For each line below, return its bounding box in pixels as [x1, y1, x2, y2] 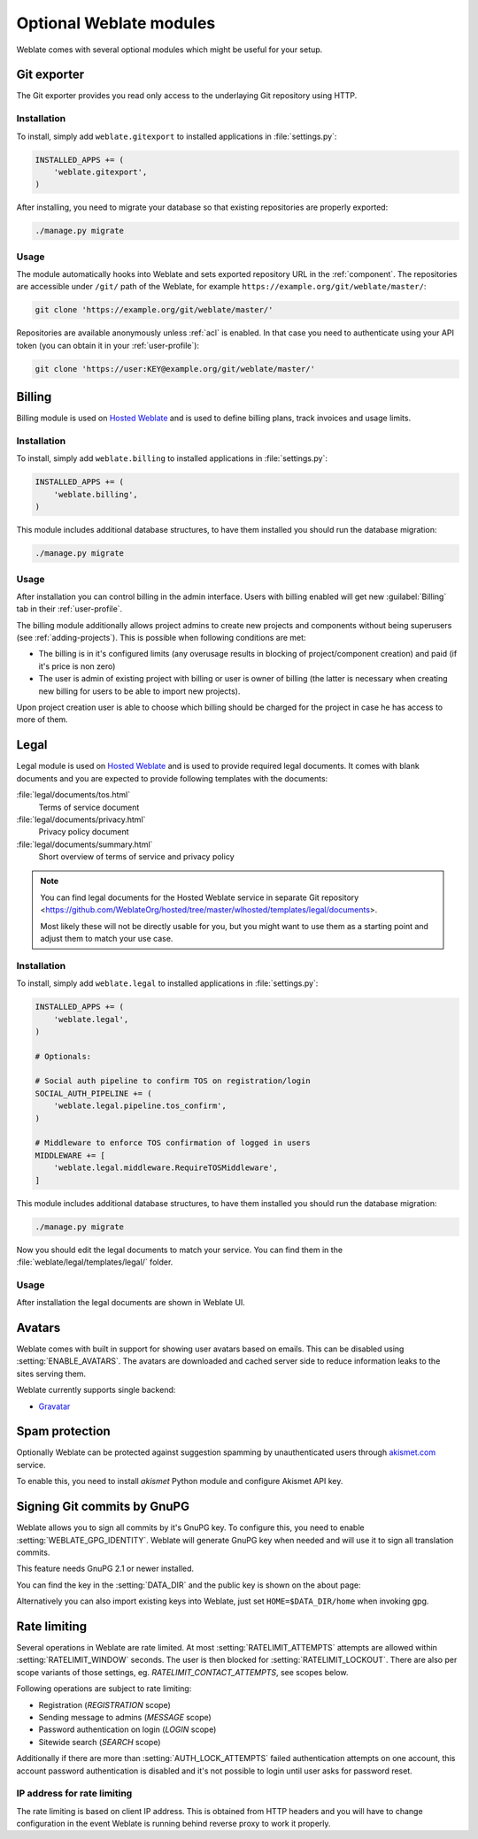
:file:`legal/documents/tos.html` [16, 789, 131, 800]
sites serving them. [16, 1368, 87, 1379]
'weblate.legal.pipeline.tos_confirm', [53, 1101, 227, 1111]
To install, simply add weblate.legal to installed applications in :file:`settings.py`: [16, 978, 319, 989]
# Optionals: [35, 1051, 92, 1061]
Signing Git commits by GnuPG [16, 1499, 190, 1514]
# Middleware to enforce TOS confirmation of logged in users [35, 1138, 311, 1148]
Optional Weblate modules [16, 13, 216, 33]
